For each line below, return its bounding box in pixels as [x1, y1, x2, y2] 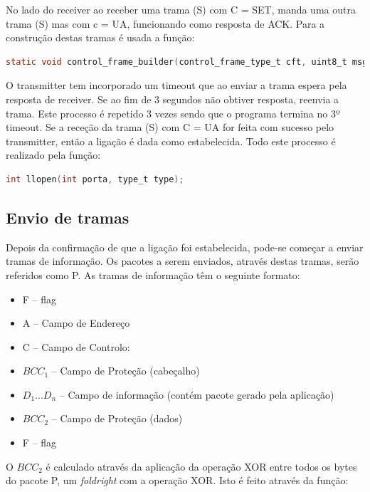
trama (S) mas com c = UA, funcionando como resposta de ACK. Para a [6, 16, 325, 31]
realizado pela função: [6, 147, 101, 162]
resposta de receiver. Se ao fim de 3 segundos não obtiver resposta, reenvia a [6, 91, 339, 106]
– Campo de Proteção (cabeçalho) [51, 363, 200, 378]
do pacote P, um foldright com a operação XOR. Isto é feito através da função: [6, 473, 349, 488]
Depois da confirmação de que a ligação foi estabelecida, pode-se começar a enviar [6, 239, 364, 254]
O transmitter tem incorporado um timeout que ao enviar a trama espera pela [6, 78, 347, 93]
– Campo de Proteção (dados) [51, 411, 183, 426]
